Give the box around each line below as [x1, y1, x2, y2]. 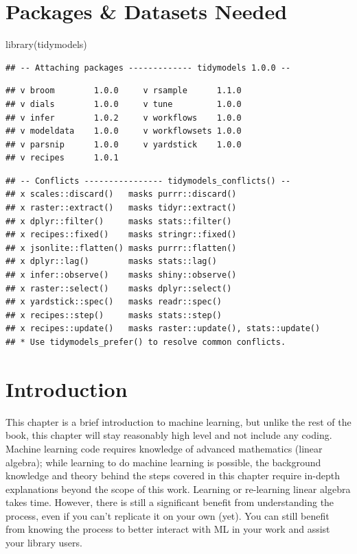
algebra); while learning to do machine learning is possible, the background [5, 455, 321, 469]
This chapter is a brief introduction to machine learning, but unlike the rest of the [5, 414, 352, 429]
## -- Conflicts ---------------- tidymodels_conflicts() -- [5, 176, 291, 186]
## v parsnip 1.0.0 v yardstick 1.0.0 [5, 139, 242, 149]
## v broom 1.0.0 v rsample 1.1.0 [5, 86, 242, 96]
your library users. [5, 535, 82, 550]
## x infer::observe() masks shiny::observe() [5, 270, 237, 280]
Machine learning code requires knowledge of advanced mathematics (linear [5, 441, 323, 455]
